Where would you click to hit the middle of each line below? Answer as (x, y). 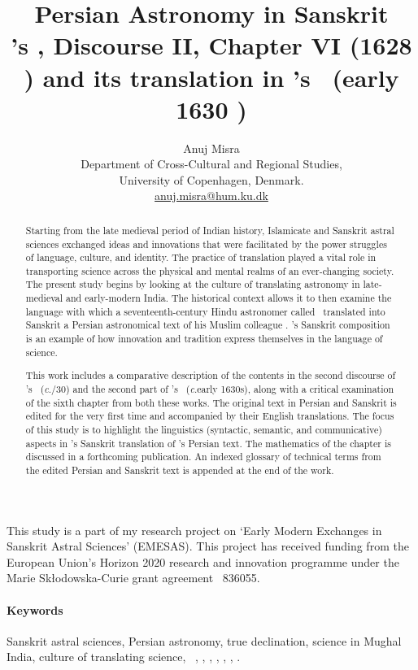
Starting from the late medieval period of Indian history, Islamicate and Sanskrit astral (210, 230)
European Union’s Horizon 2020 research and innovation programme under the (203, 561)
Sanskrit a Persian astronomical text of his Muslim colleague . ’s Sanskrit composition (208, 325)
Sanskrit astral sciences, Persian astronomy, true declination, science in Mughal (204, 640)
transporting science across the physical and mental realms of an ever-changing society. (210, 270)
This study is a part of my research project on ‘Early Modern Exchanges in (194, 530)
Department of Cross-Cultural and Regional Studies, (211, 164)
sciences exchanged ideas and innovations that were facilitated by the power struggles (206, 244)
